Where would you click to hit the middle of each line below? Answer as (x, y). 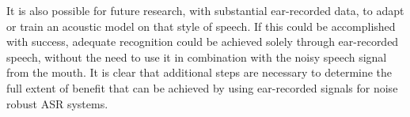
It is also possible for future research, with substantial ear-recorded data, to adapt (205, 10)
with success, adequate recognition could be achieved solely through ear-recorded (203, 42)
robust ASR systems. (57, 103)
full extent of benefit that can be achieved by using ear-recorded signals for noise (202, 87)
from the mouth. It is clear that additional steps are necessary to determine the (199, 72)
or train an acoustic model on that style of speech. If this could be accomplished (201, 26)
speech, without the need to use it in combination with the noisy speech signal (197, 57)
